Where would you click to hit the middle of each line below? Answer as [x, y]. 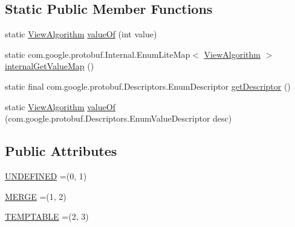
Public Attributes [61, 151]
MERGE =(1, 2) [36, 196]
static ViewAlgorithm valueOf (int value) [81, 34]
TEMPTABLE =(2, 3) [47, 216]
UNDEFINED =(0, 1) [46, 176]
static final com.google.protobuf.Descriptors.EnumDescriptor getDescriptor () [148, 86]
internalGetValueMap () [50, 66]
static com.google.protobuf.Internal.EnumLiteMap [98, 54]
